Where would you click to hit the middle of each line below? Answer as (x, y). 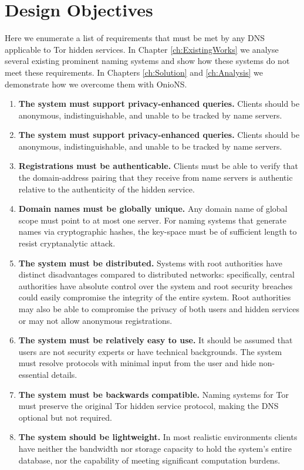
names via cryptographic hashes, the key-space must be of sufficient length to (158, 231)
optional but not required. (65, 417)
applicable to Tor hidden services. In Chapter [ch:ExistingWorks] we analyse (142, 49)
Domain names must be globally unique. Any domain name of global (153, 209)
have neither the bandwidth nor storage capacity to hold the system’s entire (155, 448)
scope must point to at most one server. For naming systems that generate (153, 220)
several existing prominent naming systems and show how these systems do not (147, 61)
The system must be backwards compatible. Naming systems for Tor (153, 394)
